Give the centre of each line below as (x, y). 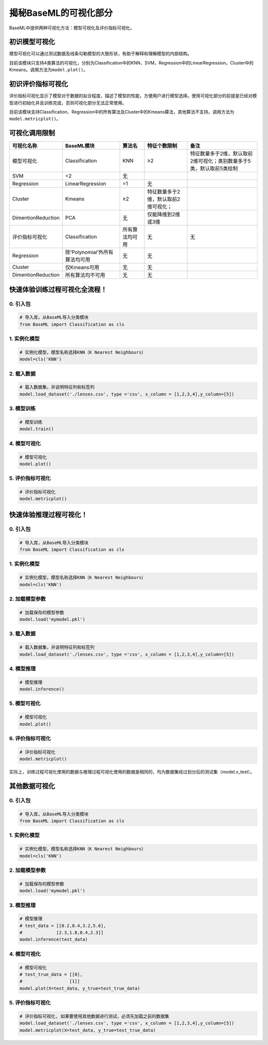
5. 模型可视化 (25, 704)
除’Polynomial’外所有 (89, 252)
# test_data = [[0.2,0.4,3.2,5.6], (63, 926)
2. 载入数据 (22, 374)
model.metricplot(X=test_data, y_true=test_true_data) (88, 1030)
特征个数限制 (162, 146)
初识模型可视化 (32, 42)
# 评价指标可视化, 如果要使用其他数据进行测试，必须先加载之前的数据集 (95, 1016)
